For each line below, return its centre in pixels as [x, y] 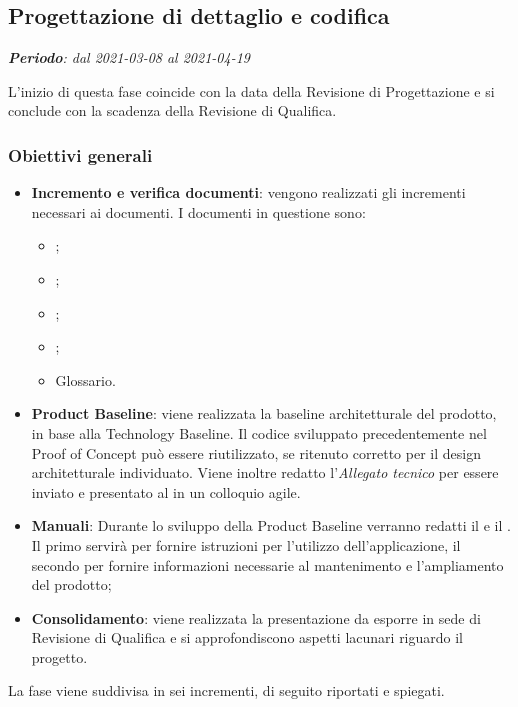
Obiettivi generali [80, 154]
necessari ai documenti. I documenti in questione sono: [198, 211]
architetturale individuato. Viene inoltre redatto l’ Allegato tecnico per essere [265, 472]
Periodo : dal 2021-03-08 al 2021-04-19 [129, 57]
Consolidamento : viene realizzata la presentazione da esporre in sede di [256, 617]
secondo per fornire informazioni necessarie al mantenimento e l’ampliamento [267, 564]
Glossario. [85, 379]
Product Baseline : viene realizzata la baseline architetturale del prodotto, [264, 413]
